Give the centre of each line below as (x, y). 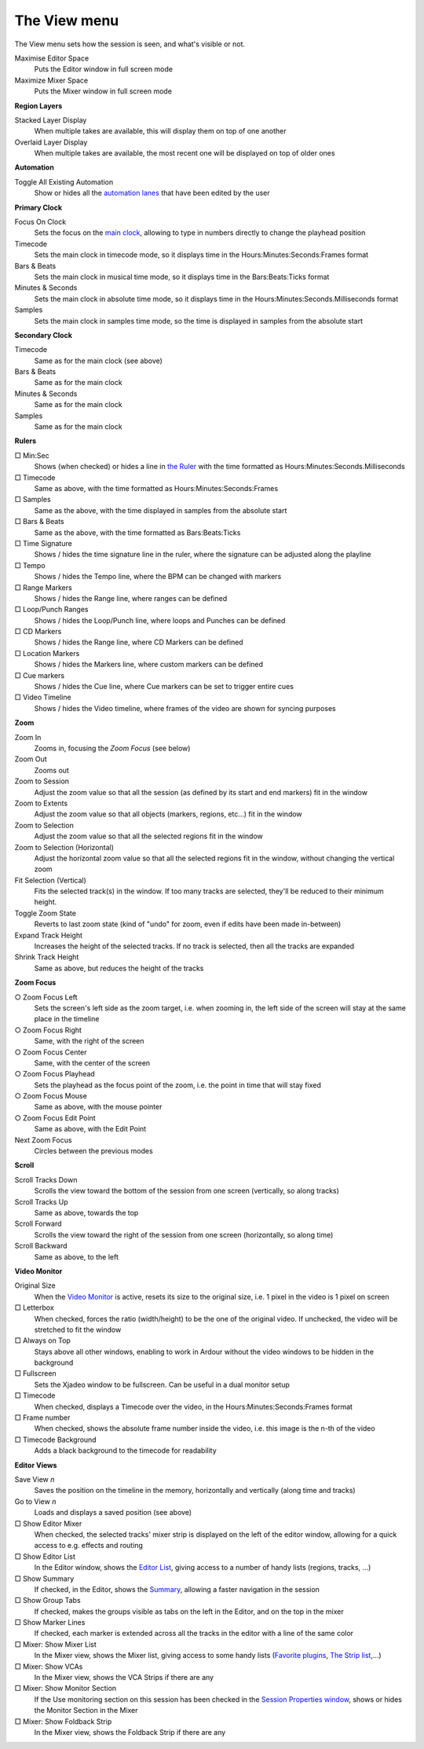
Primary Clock (38, 207)
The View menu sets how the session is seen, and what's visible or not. (130, 44)
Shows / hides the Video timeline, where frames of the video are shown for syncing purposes (185, 708)
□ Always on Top (42, 1340)
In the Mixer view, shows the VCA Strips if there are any (124, 1677)
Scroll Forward (38, 1224)
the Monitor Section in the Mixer (86, 1710)
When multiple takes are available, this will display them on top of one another (160, 131)
